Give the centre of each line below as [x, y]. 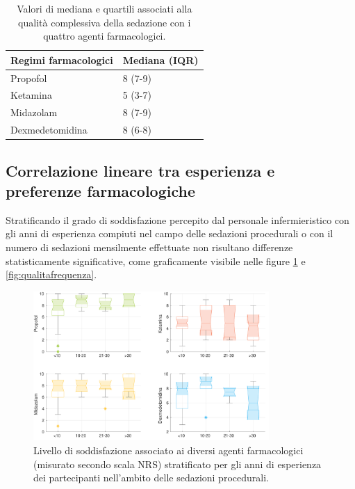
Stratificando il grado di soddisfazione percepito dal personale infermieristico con [177, 219]
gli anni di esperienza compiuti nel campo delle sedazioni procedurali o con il [170, 233]
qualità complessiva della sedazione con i [105, 22]
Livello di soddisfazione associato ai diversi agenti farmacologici [168, 450]
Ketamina [31, 95]
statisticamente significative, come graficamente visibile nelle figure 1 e [156, 260]
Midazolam [34, 112]
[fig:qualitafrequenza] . [51, 274]
